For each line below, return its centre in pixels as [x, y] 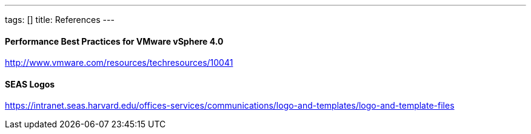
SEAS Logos [30, 84]
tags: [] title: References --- [60, 20]
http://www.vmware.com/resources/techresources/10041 [119, 63]
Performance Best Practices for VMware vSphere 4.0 [114, 41]
